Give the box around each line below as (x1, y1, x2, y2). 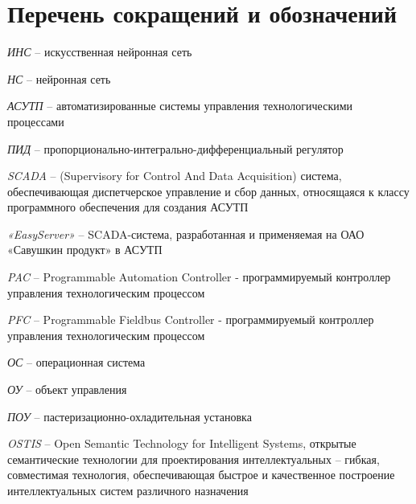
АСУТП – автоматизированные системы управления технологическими (7, 97, 353, 114)
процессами (7, 113, 64, 129)
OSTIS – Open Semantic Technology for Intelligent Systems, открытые (7, 435, 356, 452)
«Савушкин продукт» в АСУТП (7, 241, 163, 258)
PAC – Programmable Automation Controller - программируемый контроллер (7, 268, 391, 285)
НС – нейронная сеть (7, 70, 111, 87)
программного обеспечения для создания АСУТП (7, 199, 249, 215)
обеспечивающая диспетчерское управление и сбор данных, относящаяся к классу (7, 182, 410, 199)
